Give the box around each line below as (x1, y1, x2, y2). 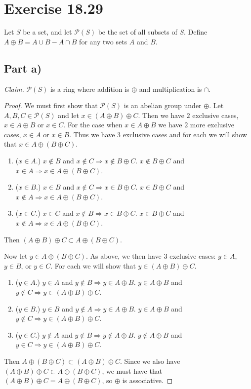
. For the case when (63, 119, 123, 130)
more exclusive (190, 119, 235, 130)
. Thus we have (69, 129, 115, 139)
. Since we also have (120, 355, 180, 366)
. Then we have (138, 110, 184, 120)
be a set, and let (23, 27, 72, 37)
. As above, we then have (85, 251, 162, 261)
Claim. (4, 83, 24, 94)
